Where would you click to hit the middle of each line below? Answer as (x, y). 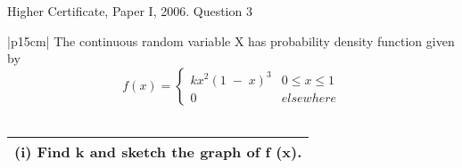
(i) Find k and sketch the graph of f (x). (158, 152)
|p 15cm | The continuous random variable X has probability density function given (231, 40)
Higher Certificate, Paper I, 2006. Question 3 (130, 11)
